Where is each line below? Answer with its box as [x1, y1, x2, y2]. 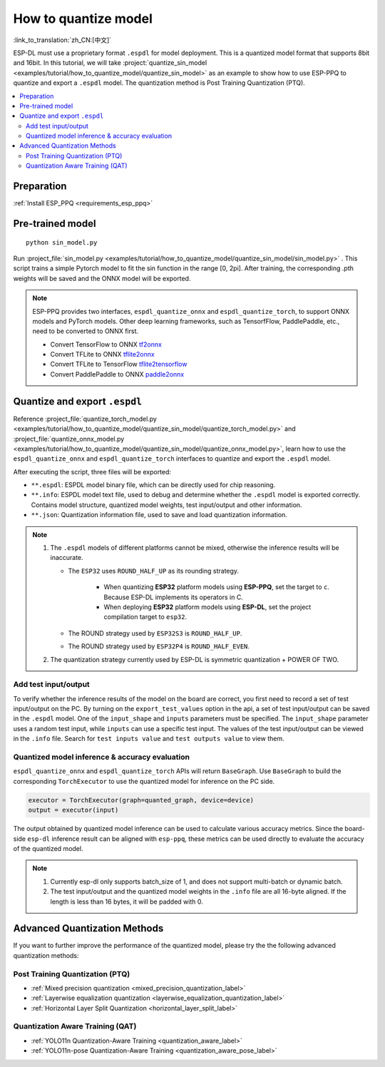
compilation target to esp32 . [103, 613, 188, 621]
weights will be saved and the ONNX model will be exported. [13, 274, 191, 282]
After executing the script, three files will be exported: [13, 467, 171, 476]
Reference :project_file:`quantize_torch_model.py [13, 414, 157, 423]
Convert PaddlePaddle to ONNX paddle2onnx [50, 369, 185, 378]
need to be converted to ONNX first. [32, 327, 139, 335]
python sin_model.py [26, 238, 98, 246]
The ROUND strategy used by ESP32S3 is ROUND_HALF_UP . [68, 628, 242, 638]
